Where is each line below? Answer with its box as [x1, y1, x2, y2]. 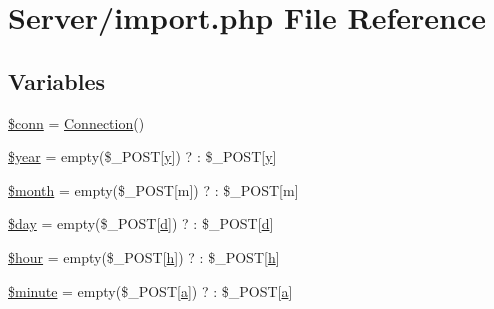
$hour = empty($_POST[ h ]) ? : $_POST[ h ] [8, 246, 280, 267]
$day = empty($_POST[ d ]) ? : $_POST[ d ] [8, 213, 274, 234]
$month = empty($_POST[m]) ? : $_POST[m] [8, 179, 299, 200]
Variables [8, 65, 106, 96]
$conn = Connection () [8, 112, 145, 133]
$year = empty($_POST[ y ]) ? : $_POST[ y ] [8, 146, 277, 167]
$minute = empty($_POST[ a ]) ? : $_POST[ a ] [8, 280, 293, 301]
